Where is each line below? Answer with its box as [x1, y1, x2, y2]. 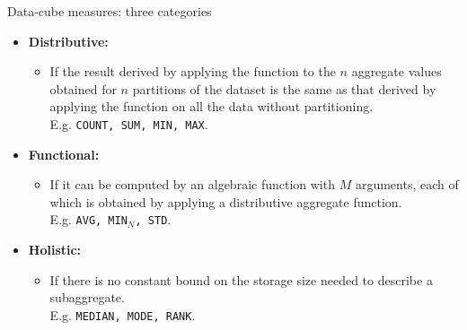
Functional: [28, 144, 100, 163]
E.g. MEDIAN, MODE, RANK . [49, 305, 196, 324]
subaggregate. [49, 288, 125, 307]
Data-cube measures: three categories [7, 2, 212, 20]
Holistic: [28, 240, 82, 259]
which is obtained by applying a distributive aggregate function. [49, 192, 402, 211]
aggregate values [351, 62, 442, 81]
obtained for [49, 79, 117, 98]
